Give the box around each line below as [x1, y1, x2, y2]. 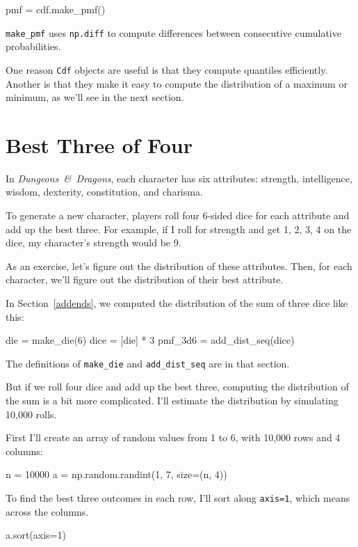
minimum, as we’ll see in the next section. [6, 90, 184, 104]
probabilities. [6, 39, 61, 54]
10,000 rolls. [6, 406, 57, 421]
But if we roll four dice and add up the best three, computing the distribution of [6, 379, 349, 394]
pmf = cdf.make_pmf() [6, 2, 106, 16]
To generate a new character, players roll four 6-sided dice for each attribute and [6, 208, 350, 222]
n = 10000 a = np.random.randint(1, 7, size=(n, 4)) [6, 467, 227, 482]
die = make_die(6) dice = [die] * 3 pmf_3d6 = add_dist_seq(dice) [6, 333, 295, 347]
